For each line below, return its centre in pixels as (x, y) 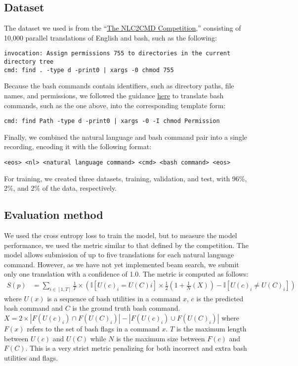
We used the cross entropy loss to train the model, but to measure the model (121, 235)
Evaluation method (54, 215)
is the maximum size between (161, 338)
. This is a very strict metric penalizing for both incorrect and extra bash (136, 348)
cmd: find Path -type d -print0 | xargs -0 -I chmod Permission (112, 121)
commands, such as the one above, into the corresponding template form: (115, 105)
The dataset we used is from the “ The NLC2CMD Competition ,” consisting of (123, 28)
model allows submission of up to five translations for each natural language (119, 255)
